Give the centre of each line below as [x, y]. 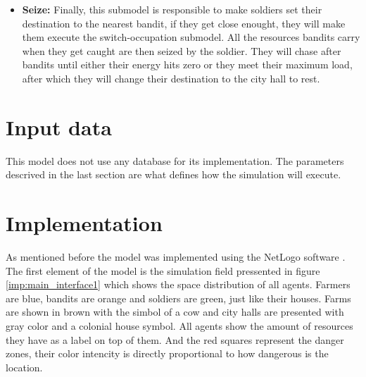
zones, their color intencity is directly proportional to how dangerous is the [167, 353]
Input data [59, 126]
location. [24, 367]
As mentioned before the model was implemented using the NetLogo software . [176, 257]
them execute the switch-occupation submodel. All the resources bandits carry [191, 37]
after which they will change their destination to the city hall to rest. [171, 78]
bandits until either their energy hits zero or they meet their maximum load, [187, 64]
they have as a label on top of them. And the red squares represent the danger [175, 339]
